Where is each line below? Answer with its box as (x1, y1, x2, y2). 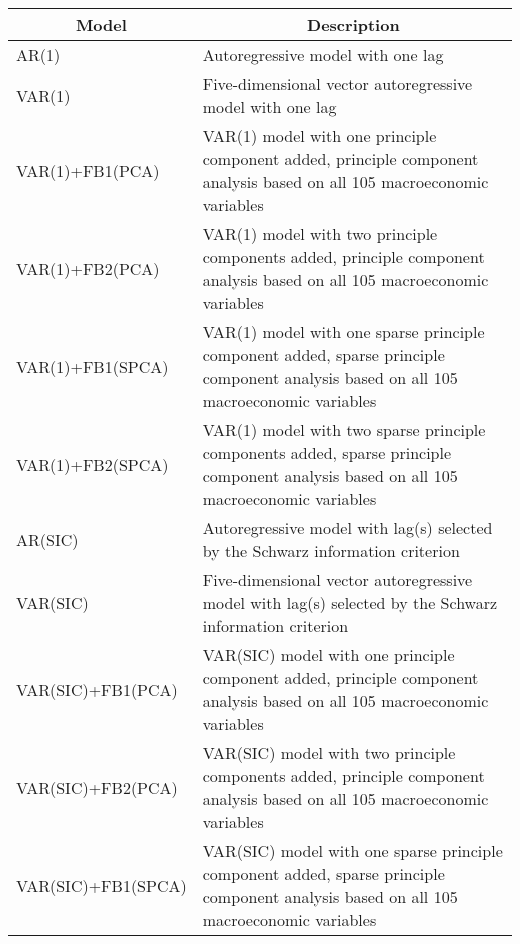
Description (307, 13, 400, 36)
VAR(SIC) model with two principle (202, 741, 456, 764)
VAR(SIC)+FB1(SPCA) (16, 873, 187, 897)
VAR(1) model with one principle (202, 124, 437, 147)
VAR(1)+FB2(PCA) (16, 256, 160, 280)
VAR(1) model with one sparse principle (202, 320, 485, 343)
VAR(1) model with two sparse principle (202, 418, 486, 441)
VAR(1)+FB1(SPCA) (16, 354, 169, 378)
